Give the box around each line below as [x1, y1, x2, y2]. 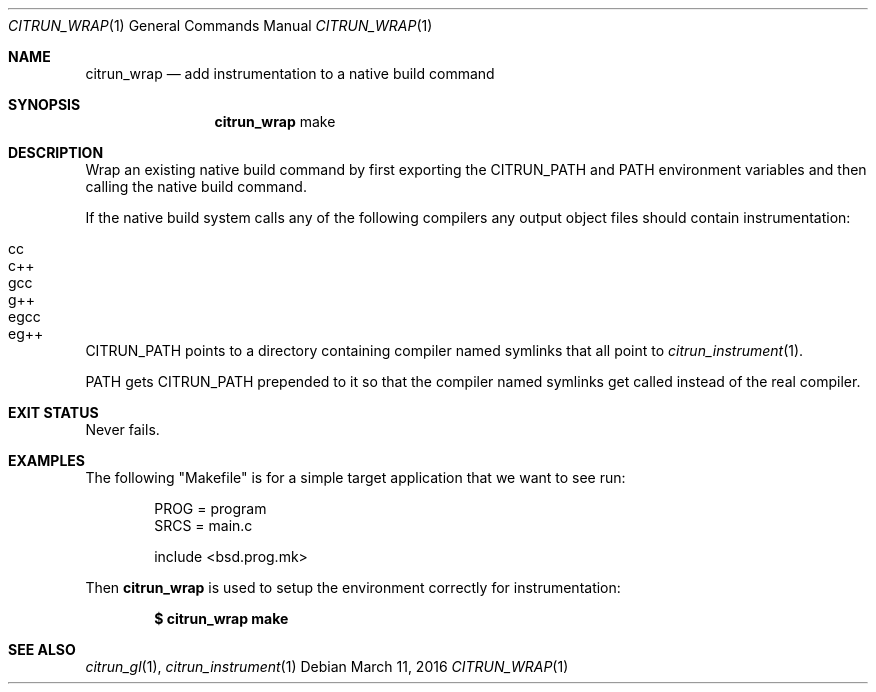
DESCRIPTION [8, 144, 104, 161]
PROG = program [154, 500, 267, 517]
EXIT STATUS [8, 404, 99, 421]
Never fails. [85, 421, 160, 438]
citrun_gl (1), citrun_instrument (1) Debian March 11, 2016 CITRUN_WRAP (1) [85, 658, 569, 675]
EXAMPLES [8, 452, 85, 469]
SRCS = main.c [154, 517, 253, 534]
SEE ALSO [8, 641, 76, 658]
